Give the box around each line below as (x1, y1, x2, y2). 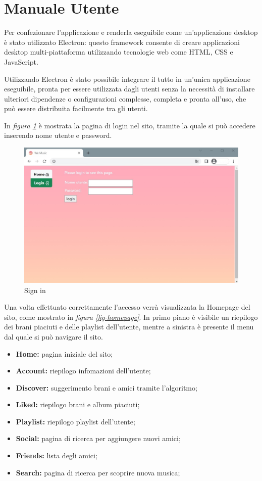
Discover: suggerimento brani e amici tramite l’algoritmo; (16, 382, 197, 393)
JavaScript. (4, 56, 38, 67)
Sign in (24, 284, 46, 295)
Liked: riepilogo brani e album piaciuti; (16, 399, 140, 410)
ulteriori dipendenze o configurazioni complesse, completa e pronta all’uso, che (4, 93, 246, 104)
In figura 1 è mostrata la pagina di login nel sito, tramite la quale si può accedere (4, 120, 255, 130)
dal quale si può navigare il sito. (4, 331, 103, 342)
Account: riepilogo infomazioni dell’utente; (16, 365, 151, 376)
